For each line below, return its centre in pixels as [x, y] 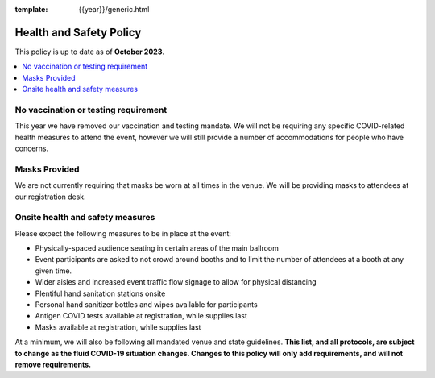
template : [31, 9]
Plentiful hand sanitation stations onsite [100, 293]
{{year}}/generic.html [114, 9]
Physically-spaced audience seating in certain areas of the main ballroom [157, 248]
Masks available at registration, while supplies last [118, 327]
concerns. [32, 148]
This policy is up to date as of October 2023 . [90, 52]
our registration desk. [50, 197]
